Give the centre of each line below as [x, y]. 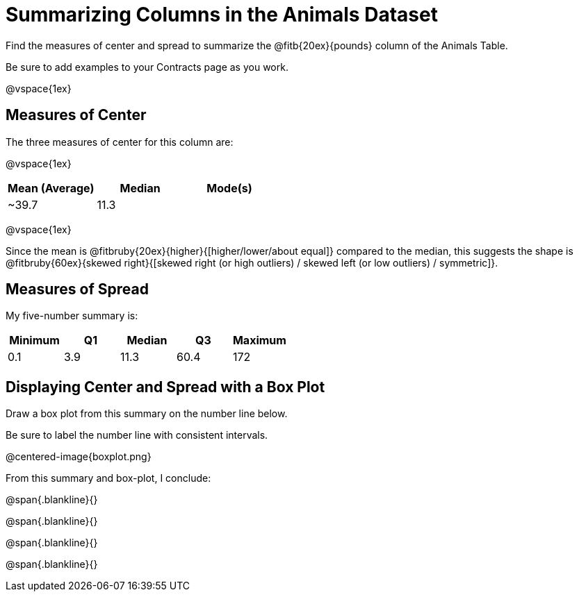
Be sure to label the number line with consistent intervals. [137, 435]
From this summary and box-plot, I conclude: [108, 478]
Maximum [259, 340]
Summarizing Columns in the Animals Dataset [222, 15]
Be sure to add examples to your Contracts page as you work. [147, 67]
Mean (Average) [51, 188]
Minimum [34, 340]
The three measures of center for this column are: [120, 142]
